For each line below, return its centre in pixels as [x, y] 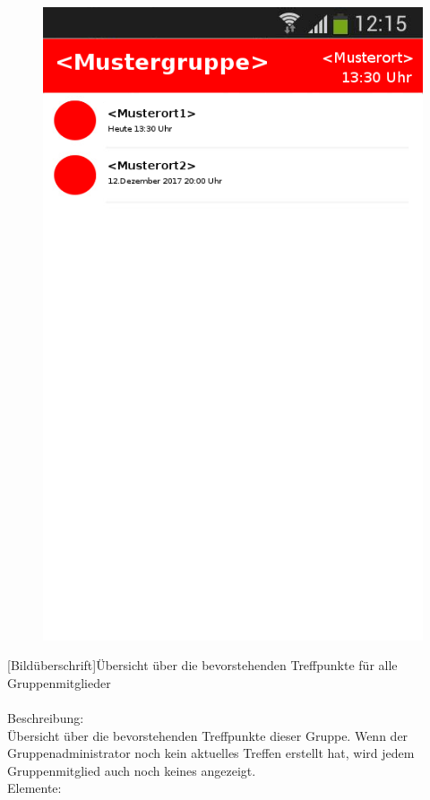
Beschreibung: [46, 718]
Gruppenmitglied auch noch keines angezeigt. [132, 770]
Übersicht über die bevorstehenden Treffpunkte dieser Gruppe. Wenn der [208, 735]
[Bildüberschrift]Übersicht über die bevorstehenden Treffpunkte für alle [202, 665]
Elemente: [34, 788]
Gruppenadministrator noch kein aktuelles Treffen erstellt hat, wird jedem [211, 753]
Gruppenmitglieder [59, 682]
